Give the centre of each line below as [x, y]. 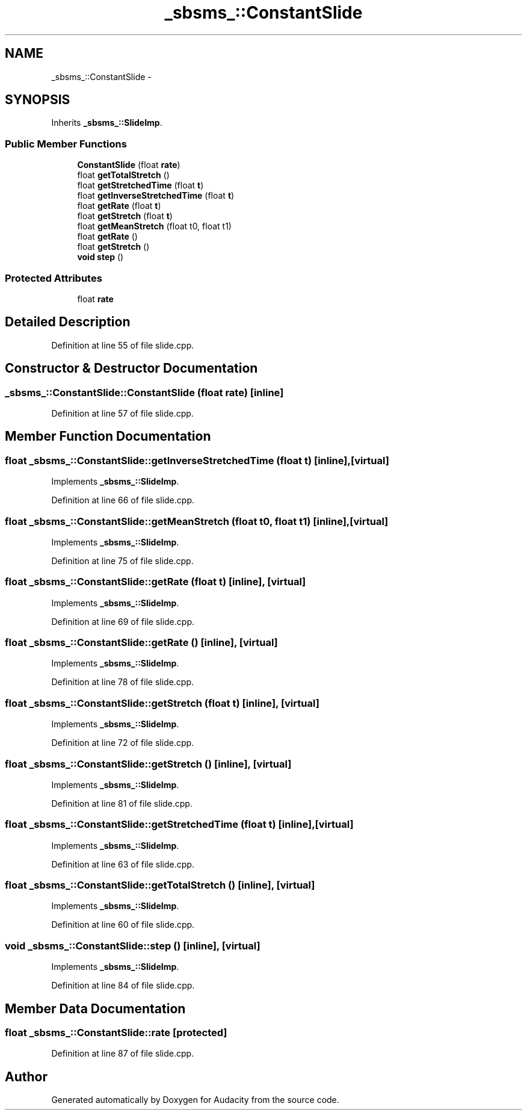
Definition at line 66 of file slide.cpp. [123, 500]
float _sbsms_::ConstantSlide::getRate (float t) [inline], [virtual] [156, 582]
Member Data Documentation [95, 1008]
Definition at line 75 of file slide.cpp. [122, 561]
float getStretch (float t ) [125, 216]
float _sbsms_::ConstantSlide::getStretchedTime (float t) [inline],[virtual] [179, 825]
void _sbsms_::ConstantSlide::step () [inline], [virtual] [133, 946]
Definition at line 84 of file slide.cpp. [123, 986]
